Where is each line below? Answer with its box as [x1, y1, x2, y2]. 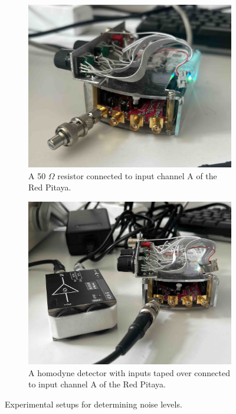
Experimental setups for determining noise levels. [5, 397, 182, 410]
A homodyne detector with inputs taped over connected [28, 366, 230, 379]
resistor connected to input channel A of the [57, 169, 217, 182]
